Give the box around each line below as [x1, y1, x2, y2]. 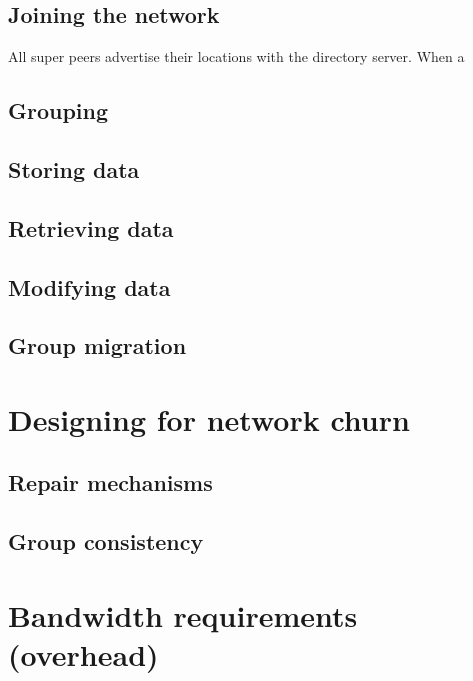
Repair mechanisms [8, 467, 213, 498]
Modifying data [8, 271, 171, 302]
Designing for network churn [8, 398, 410, 439]
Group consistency [8, 526, 204, 557]
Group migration [8, 330, 187, 361]
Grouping [8, 95, 109, 126]
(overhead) [8, 634, 159, 675]
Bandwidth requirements [8, 594, 358, 635]
